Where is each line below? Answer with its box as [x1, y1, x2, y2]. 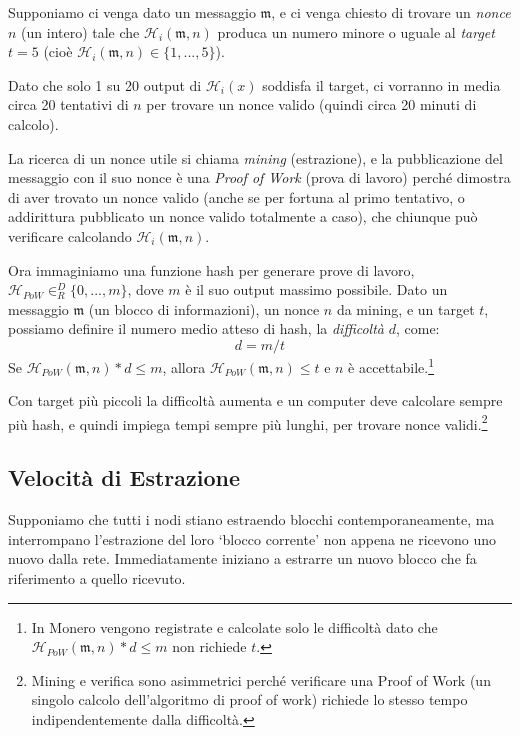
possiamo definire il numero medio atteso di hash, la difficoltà [8, 318, 385, 339]
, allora [162, 356, 206, 377]
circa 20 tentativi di [8, 94, 129, 115]
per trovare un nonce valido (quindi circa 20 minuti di [146, 94, 477, 115]
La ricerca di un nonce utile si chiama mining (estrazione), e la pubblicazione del [8, 147, 503, 168]
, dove [127, 279, 164, 300]
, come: [395, 318, 440, 339]
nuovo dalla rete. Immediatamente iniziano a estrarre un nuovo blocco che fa [8, 548, 477, 569]
